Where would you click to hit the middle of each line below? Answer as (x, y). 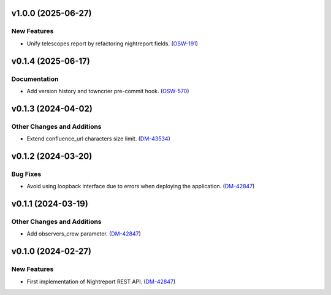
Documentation (35, 79)
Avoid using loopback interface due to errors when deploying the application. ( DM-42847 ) (141, 186)
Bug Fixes (26, 174)
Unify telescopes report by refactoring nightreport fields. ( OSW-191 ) (112, 44)
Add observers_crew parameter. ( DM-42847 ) (84, 234)
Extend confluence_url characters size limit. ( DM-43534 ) (99, 139)
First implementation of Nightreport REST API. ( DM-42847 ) (101, 282)
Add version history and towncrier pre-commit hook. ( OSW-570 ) (108, 91)
